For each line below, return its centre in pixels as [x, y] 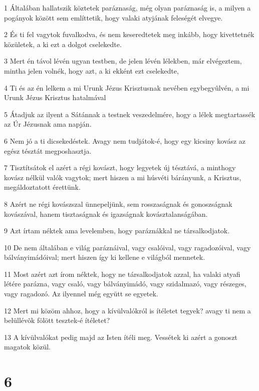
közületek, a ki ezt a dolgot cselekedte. [63, 44]
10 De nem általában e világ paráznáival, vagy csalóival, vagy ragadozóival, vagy [127, 247]
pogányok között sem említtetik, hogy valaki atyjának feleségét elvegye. [113, 17]
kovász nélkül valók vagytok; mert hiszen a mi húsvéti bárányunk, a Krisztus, [123, 177]
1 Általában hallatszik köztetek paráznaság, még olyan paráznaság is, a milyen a [127, 8]
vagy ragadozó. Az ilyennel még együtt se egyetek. [81, 294]
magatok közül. [27, 347]
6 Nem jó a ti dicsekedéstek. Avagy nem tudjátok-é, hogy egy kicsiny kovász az [125, 140]
